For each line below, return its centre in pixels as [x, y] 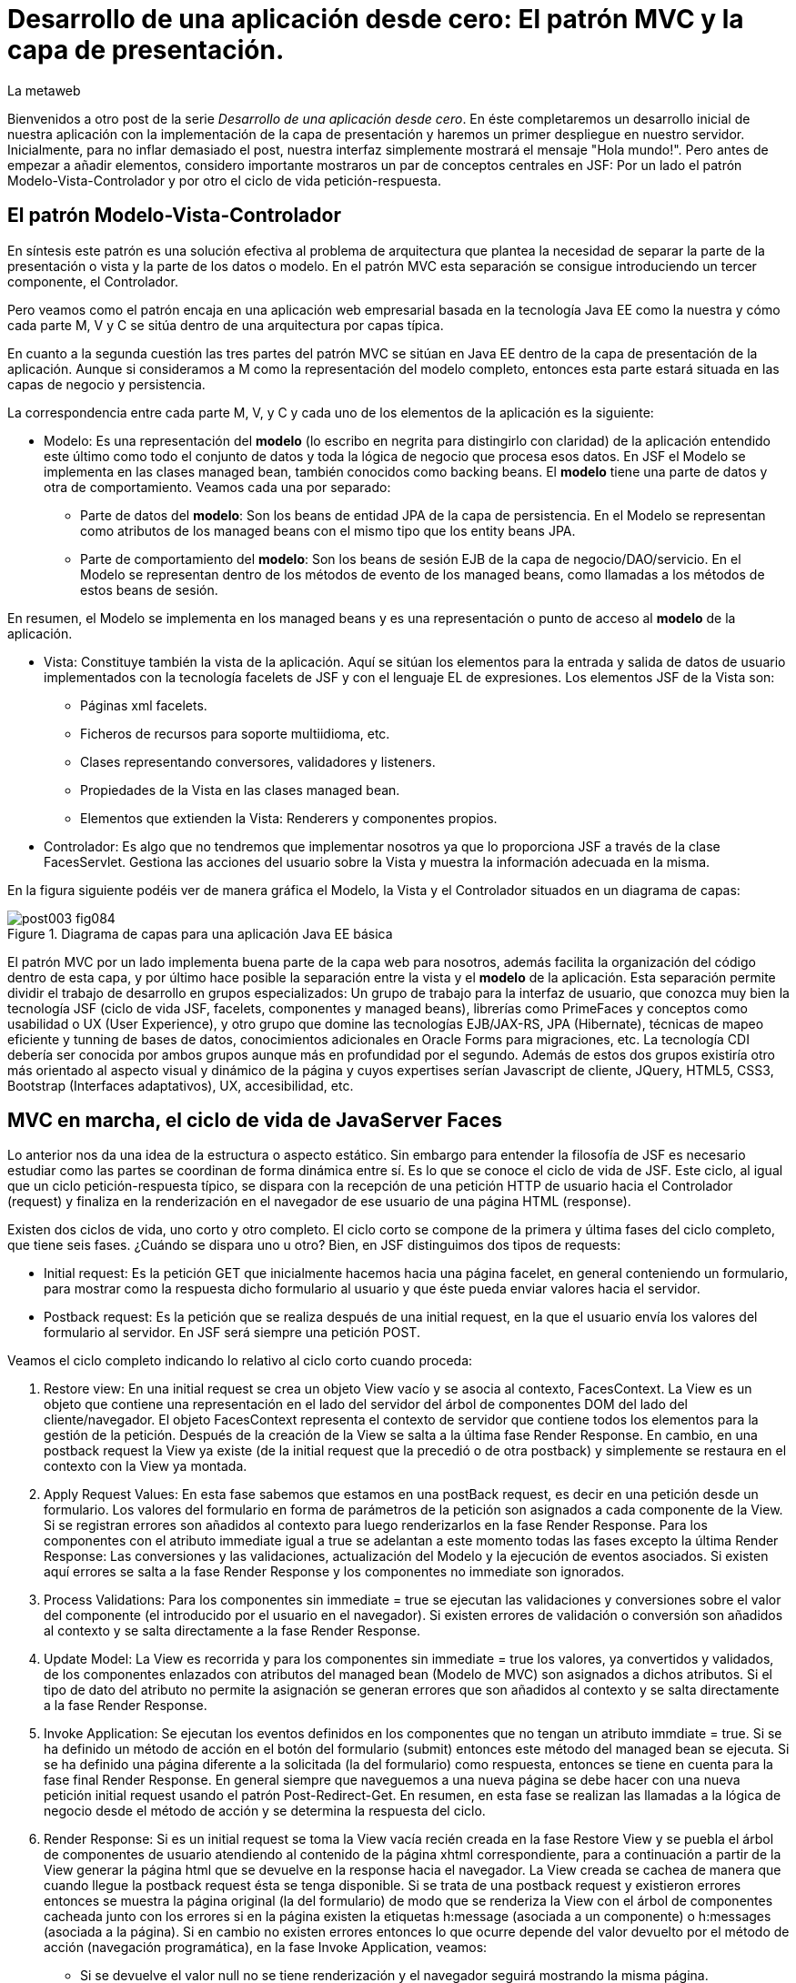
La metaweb [44, 90]
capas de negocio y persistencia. [106, 384]
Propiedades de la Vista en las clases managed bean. [240, 790]
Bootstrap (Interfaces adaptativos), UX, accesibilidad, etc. [181, 1085]
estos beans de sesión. [149, 589]
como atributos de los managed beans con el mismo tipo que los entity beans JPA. [328, 530]
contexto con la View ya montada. [146, 1466]
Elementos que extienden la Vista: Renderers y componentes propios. [289, 818]
